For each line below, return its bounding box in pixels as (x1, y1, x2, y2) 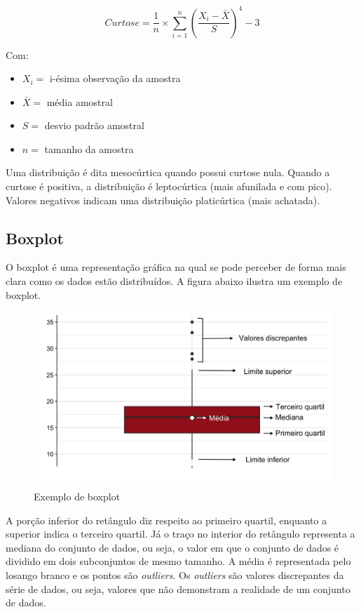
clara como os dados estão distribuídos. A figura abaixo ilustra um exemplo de (6, 274, 343, 288)
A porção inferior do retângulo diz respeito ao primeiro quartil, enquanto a (6, 512, 327, 527)
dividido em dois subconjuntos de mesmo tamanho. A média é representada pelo (6, 554, 351, 568)
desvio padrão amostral (44, 118, 144, 133)
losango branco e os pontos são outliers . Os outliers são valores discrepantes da (6, 568, 344, 583)
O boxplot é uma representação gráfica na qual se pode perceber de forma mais (6, 260, 346, 274)
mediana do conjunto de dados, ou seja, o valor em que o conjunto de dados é (6, 540, 339, 554)
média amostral (46, 94, 113, 109)
